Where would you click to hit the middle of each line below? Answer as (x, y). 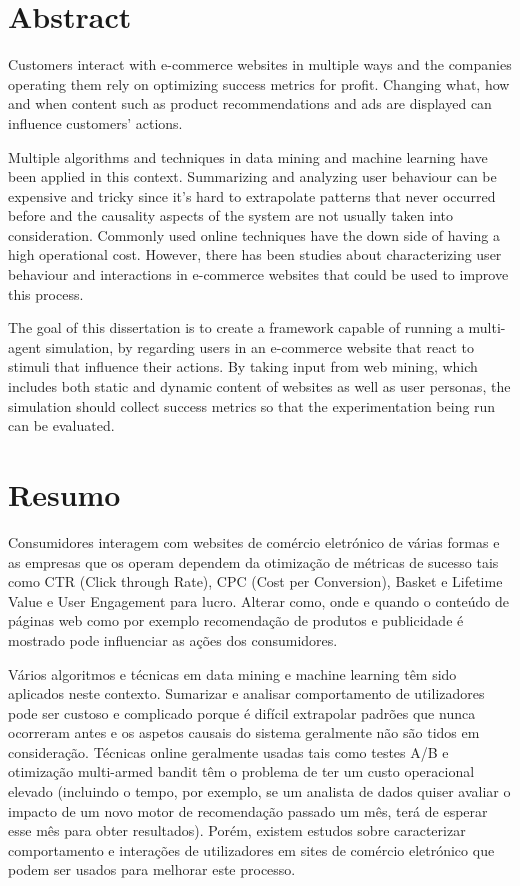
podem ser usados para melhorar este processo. (152, 869)
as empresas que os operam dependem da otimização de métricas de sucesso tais (253, 561)
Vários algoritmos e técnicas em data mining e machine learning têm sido (232, 673)
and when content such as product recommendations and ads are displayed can (250, 103)
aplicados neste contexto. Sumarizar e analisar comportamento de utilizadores (246, 693)
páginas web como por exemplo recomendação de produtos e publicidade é (236, 620)
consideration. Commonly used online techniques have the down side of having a (254, 234)
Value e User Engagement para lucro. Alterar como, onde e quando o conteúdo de (258, 600)
